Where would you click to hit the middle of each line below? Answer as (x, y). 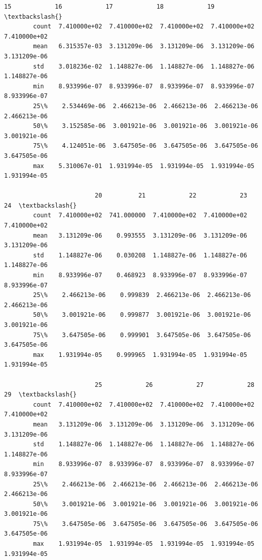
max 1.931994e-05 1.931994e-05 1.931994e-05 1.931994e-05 (144, 544)
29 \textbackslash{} (41, 395)
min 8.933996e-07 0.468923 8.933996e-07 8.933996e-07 (140, 275)
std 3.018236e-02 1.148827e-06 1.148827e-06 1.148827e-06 (144, 66)
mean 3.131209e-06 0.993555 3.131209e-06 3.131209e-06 (140, 235)
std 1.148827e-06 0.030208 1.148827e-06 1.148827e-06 (140, 255)
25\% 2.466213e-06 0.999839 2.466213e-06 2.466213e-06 (142, 295)
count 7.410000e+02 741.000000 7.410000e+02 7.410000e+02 (140, 216)
